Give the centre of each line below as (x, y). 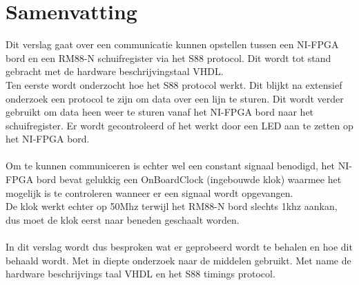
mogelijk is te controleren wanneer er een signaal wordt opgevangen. (149, 192)
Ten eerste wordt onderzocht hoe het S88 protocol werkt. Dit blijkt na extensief (174, 84)
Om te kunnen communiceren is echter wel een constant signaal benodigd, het (171, 166)
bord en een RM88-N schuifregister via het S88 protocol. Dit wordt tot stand (168, 57)
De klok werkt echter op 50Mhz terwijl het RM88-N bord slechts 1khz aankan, (172, 206)
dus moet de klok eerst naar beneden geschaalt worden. (123, 219)
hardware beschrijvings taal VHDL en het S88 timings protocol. (140, 274)
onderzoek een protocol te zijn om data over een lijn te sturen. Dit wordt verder (175, 98)
